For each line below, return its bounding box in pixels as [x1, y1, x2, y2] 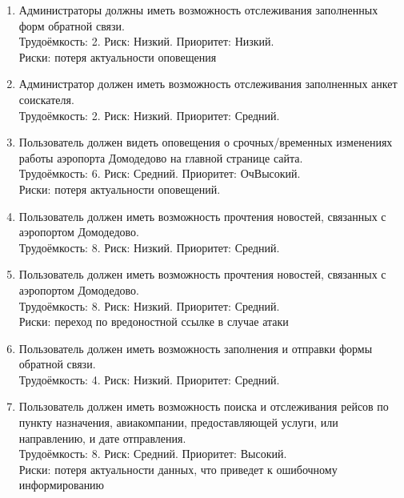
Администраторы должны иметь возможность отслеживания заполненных [18, 2, 378, 18]
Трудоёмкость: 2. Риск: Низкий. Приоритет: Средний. [18, 106, 280, 123]
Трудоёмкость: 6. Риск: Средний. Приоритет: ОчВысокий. [18, 165, 301, 182]
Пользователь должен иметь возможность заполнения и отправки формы [18, 339, 373, 356]
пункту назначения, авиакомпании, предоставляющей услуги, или [18, 414, 338, 431]
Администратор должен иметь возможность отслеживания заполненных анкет [18, 75, 398, 92]
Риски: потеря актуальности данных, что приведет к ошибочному [18, 460, 338, 477]
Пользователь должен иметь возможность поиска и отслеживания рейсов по [18, 398, 389, 415]
